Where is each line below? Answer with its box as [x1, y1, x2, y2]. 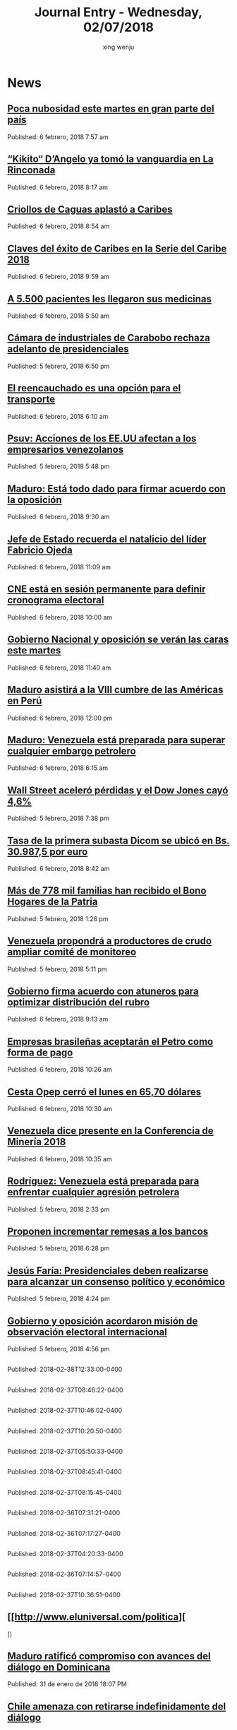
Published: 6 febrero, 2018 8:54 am [7, 222, 110, 230]
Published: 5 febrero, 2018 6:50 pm [7, 362, 110, 370]
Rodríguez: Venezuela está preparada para [7, 1175, 200, 1187]
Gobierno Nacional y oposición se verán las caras [7, 634, 229, 646]
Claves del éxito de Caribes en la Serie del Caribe [7, 242, 227, 254]
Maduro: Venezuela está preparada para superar [7, 734, 226, 746]
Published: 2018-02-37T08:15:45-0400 [7, 1488, 122, 1496]
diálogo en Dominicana [7, 1661, 111, 1673]
